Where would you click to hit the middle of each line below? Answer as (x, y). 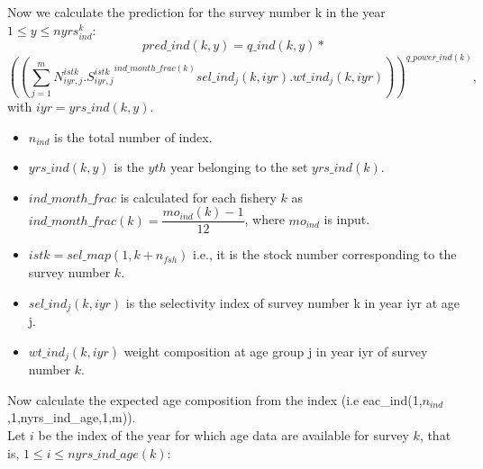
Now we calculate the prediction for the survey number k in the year (196, 12)
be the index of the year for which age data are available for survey (223, 434)
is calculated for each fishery (198, 197)
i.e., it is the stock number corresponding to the (325, 254)
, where (264, 219)
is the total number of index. (133, 136)
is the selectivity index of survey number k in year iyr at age (293, 302)
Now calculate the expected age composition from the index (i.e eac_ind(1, (215, 399)
